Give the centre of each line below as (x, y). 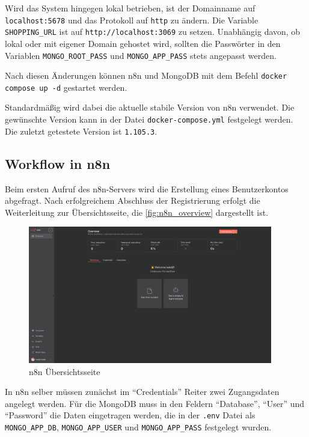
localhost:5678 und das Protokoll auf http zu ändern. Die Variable (132, 20)
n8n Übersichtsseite (65, 371)
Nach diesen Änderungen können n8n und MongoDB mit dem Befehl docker (146, 75)
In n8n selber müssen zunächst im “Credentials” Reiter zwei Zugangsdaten (142, 392)
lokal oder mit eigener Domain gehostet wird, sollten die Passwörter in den (143, 43)
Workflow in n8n (58, 163)
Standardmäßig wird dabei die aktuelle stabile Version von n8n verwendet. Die (150, 107)
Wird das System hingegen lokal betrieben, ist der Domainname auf (130, 8)
